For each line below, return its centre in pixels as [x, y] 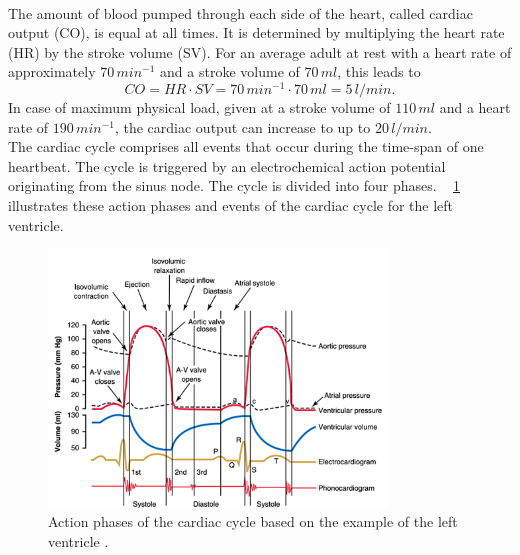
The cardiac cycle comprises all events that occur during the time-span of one [246, 146]
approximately [52, 71]
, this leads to [379, 71]
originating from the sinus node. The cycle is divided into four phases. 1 [234, 185]
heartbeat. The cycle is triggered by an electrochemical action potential [227, 165]
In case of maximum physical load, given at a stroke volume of [199, 107]
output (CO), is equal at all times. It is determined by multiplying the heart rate [256, 32]
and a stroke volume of [230, 71]
